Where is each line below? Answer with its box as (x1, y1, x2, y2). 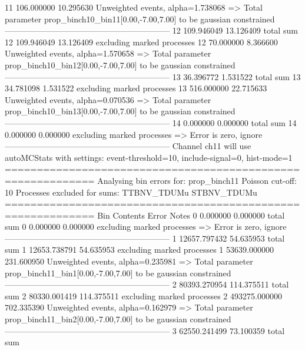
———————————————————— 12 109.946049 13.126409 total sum (5, 24, 298, 37)
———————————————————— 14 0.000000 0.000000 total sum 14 (5, 116, 297, 128)
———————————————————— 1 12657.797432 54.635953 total (5, 232, 285, 244)
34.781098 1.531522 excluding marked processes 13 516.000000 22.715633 (5, 82, 267, 94)
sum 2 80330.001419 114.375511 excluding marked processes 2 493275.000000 (5, 289, 282, 302)
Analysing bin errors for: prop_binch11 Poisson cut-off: (97, 174, 297, 186)
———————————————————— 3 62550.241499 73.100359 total (5, 324, 285, 336)
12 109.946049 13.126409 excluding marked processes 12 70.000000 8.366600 (5, 35, 278, 48)
